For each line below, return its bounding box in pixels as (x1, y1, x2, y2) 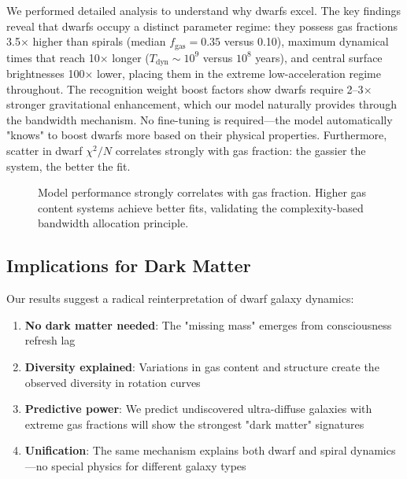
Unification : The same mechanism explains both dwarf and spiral (24, 442, 347, 459)
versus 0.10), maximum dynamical (224, 33, 389, 50)
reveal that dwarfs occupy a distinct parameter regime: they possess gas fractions (6, 17, 398, 34)
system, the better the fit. (6, 157, 131, 174)
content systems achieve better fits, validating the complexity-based (38, 199, 364, 216)
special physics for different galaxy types (51, 457, 246, 473)
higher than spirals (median (32, 33, 166, 50)
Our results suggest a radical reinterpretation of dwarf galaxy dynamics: (6, 290, 354, 307)
